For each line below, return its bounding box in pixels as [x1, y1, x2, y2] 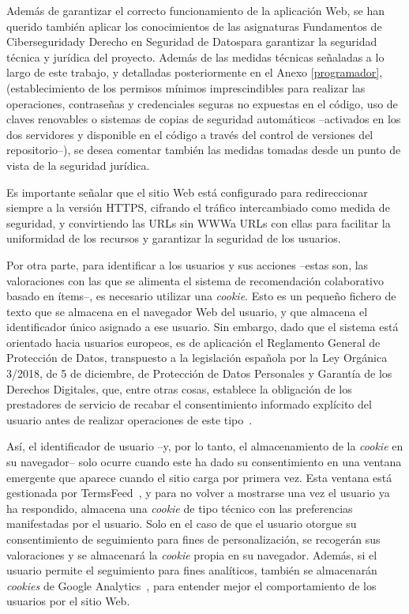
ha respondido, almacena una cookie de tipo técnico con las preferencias [6, 499, 353, 516]
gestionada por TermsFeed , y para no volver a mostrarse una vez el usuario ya [6, 484, 390, 501]
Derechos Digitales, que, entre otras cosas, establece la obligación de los [6, 380, 352, 397]
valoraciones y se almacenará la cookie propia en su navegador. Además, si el [6, 546, 377, 563]
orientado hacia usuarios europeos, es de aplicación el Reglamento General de [6, 333, 381, 350]
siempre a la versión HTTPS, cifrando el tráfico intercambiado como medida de [6, 199, 390, 216]
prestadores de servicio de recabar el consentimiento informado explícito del [6, 396, 372, 412]
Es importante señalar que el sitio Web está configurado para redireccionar [6, 183, 368, 200]
